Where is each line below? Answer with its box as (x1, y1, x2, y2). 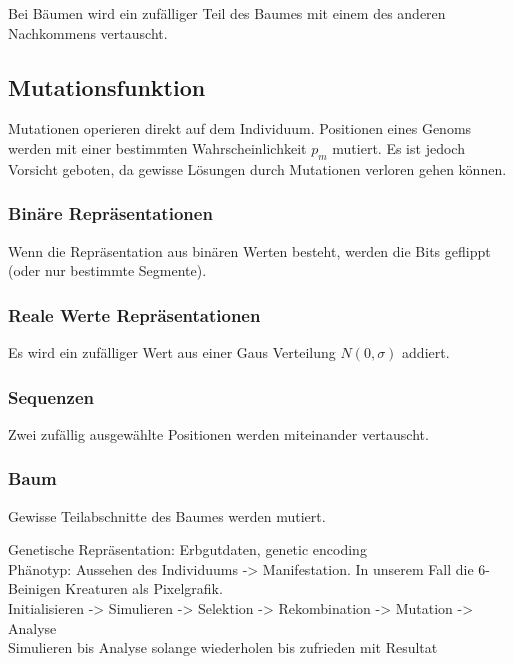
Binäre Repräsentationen (8, 201, 213, 226)
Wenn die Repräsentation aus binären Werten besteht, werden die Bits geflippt (8, 240, 491, 261)
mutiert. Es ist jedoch (332, 137, 465, 158)
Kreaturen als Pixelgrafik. (65, 578, 223, 599)
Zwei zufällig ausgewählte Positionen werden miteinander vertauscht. (8, 423, 429, 444)
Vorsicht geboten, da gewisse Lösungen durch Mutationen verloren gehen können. (8, 158, 507, 179)
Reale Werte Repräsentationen (8, 302, 261, 327)
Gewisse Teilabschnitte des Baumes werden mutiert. (8, 505, 326, 526)
